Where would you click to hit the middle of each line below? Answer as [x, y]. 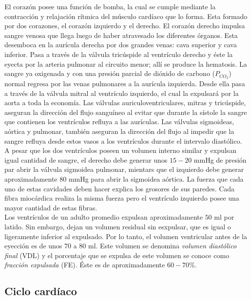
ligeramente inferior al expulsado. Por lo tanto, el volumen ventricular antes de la [126, 236]
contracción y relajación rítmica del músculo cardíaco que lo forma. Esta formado [126, 16]
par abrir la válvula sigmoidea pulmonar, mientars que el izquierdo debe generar [124, 169]
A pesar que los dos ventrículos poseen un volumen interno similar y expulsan [120, 150]
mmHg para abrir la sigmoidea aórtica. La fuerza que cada [156, 178]
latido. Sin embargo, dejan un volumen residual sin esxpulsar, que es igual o [118, 226]
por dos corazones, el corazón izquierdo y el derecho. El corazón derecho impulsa [125, 26]
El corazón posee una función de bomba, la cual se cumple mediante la [110, 6]
